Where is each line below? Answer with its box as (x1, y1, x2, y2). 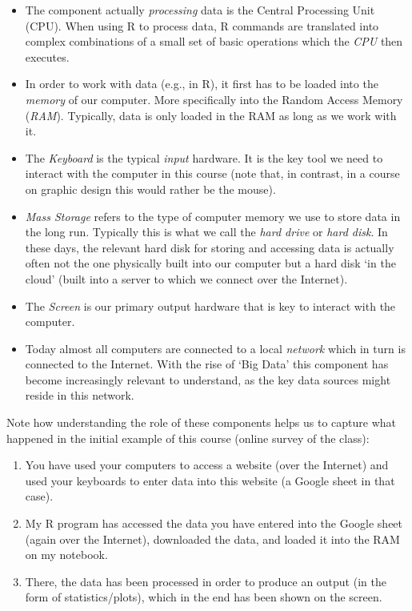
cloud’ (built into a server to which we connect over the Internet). (25, 270, 348, 287)
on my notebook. (25, 546, 108, 563)
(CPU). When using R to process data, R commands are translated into (25, 17, 379, 34)
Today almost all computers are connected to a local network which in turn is (25, 340, 406, 356)
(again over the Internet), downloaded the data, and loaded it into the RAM (25, 530, 400, 547)
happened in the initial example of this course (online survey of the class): (6, 429, 370, 446)
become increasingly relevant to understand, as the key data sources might (25, 371, 391, 388)
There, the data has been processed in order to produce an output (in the (25, 573, 386, 589)
